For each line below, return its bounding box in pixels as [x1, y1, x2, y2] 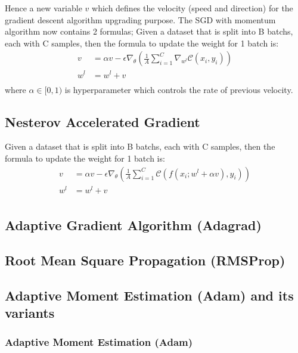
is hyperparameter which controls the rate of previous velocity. [64, 83, 293, 95]
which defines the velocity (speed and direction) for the [92, 2, 293, 14]
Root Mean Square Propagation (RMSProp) [5, 250, 285, 269]
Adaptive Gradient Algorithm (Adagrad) [5, 216, 262, 234]
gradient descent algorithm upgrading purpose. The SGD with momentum [5, 13, 276, 26]
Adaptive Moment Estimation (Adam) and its [5, 286, 294, 304]
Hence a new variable [5, 2, 82, 14]
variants [5, 304, 55, 322]
